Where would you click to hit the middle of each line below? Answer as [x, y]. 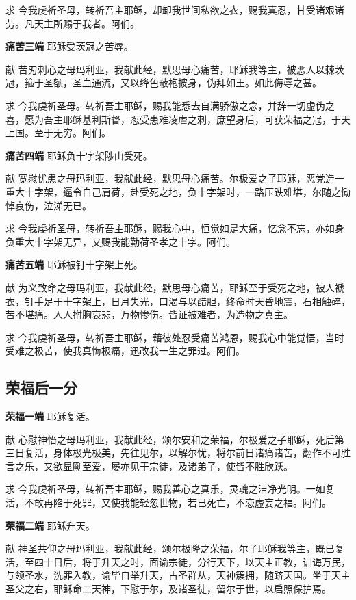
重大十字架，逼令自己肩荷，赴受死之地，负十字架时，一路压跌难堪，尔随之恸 [178, 191]
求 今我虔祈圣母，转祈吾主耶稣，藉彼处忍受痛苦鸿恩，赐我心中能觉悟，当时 [175, 337]
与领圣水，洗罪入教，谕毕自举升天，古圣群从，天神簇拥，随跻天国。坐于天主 [178, 575]
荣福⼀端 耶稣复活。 [50, 416]
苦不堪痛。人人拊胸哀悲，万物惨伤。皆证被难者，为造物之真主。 [149, 314]
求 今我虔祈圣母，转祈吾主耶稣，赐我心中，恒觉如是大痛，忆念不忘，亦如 [170, 228]
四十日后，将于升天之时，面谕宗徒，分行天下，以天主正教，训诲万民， [192, 561]
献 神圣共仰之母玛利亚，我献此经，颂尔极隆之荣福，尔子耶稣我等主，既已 [170, 548]
